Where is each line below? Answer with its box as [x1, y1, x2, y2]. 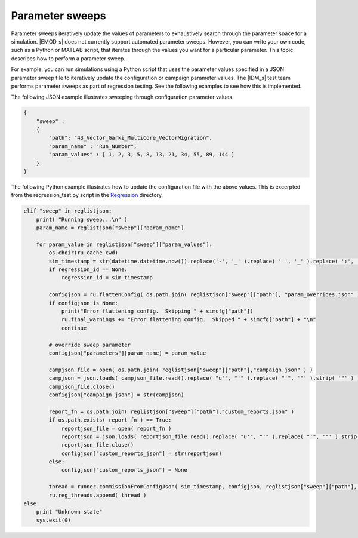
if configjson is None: [48, 299, 119, 306]
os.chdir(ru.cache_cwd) [48, 250, 119, 256]
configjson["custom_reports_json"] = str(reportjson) [61, 450, 222, 457]
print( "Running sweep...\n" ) [36, 216, 128, 223]
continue [61, 324, 87, 331]
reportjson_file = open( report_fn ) [61, 425, 172, 432]
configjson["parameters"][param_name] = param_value [48, 350, 206, 356]
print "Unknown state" [36, 508, 103, 515]
